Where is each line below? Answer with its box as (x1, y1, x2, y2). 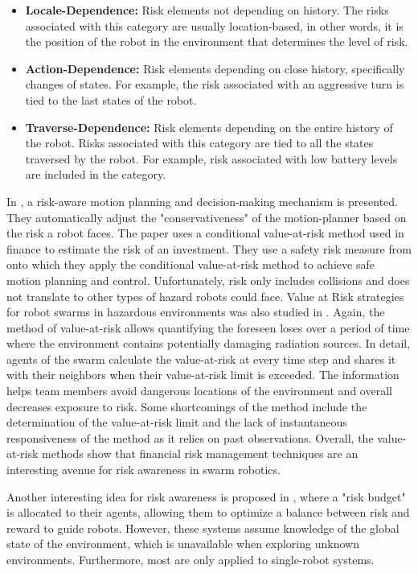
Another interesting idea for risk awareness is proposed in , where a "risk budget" (6, 488, 406, 505)
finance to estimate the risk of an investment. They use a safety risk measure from (6, 240, 412, 257)
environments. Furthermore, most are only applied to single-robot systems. (6, 551, 375, 567)
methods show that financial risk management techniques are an (42, 445, 359, 462)
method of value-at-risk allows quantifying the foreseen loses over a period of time (6, 319, 410, 336)
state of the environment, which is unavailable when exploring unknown (6, 535, 359, 552)
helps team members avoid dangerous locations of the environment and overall (6, 382, 392, 399)
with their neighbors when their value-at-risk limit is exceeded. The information (6, 366, 400, 383)
